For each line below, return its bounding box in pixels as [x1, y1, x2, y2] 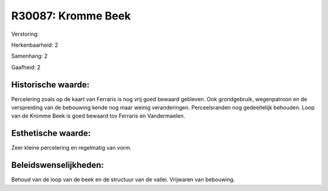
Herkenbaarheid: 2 [11, 41, 58, 49]
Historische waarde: [11, 79, 90, 90]
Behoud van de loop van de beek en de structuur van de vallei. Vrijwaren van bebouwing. [11, 176, 235, 183]
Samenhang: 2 [11, 52, 48, 60]
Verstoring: [11, 30, 39, 38]
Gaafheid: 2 [11, 64, 41, 71]
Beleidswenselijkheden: [11, 160, 104, 170]
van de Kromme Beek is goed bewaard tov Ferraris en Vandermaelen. [11, 112, 185, 119]
